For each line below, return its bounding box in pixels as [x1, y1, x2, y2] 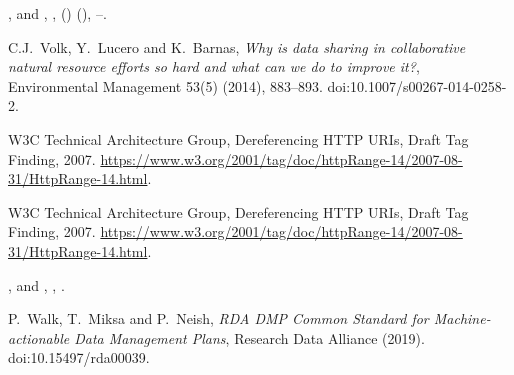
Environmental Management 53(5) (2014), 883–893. [8, 75, 323, 96]
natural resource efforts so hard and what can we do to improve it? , [8, 56, 420, 77]
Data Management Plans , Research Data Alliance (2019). [74, 327, 425, 348]
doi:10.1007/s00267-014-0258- [327, 75, 507, 96]
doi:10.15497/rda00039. [8, 347, 150, 368]
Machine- [433, 308, 491, 329]
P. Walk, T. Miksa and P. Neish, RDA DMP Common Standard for [8, 308, 429, 329]
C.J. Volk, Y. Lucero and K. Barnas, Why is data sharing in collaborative [8, 36, 466, 57]
